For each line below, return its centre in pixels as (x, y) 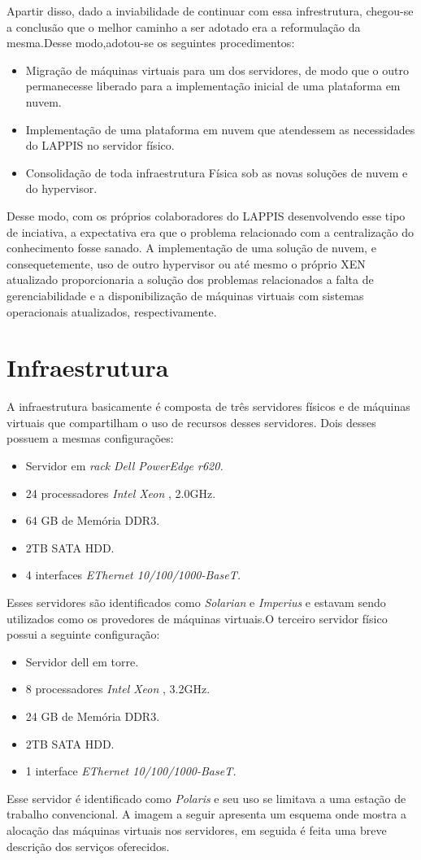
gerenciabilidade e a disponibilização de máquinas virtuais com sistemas (185, 295)
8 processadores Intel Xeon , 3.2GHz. (118, 689)
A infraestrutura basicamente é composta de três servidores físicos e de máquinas (208, 406)
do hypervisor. (61, 188)
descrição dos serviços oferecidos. (88, 846)
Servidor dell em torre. (82, 661)
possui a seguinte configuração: (83, 634)
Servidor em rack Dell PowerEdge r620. (124, 465)
